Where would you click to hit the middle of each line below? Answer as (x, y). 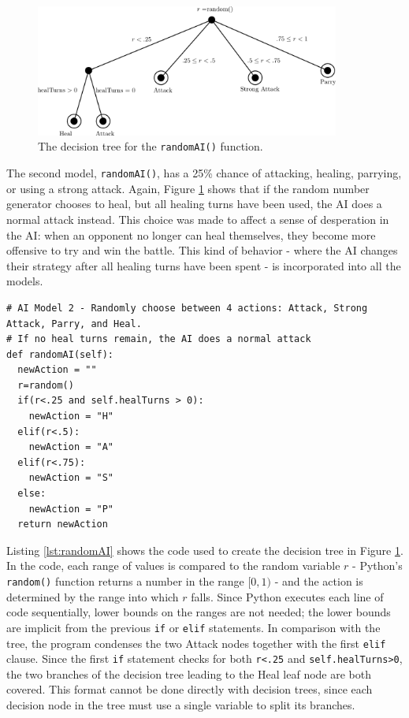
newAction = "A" (71, 447)
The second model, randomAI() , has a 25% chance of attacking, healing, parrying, (204, 173)
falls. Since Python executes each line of (287, 596)
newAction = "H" (71, 417)
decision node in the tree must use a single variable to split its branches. (181, 705)
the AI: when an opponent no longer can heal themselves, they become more (191, 234)
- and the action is (319, 581)
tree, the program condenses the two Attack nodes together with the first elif (196, 643)
